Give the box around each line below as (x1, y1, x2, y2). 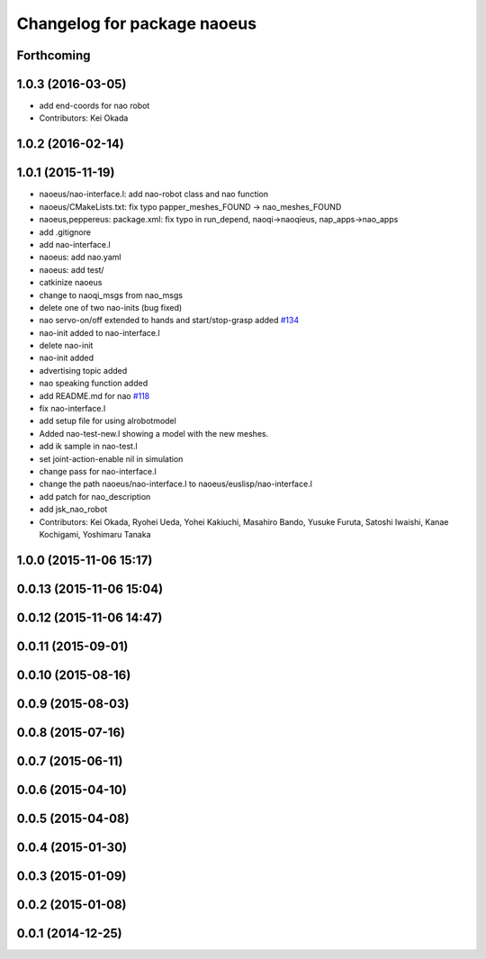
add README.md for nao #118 (39, 390, 150, 401)
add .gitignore (39, 226, 92, 238)
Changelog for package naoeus (16, 14, 256, 33)
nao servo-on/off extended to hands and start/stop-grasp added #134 (39, 315, 300, 326)
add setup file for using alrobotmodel (39, 415, 177, 427)
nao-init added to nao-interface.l (39, 327, 161, 338)
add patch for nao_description (39, 491, 151, 502)
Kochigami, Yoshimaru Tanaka (39, 529, 152, 539)
